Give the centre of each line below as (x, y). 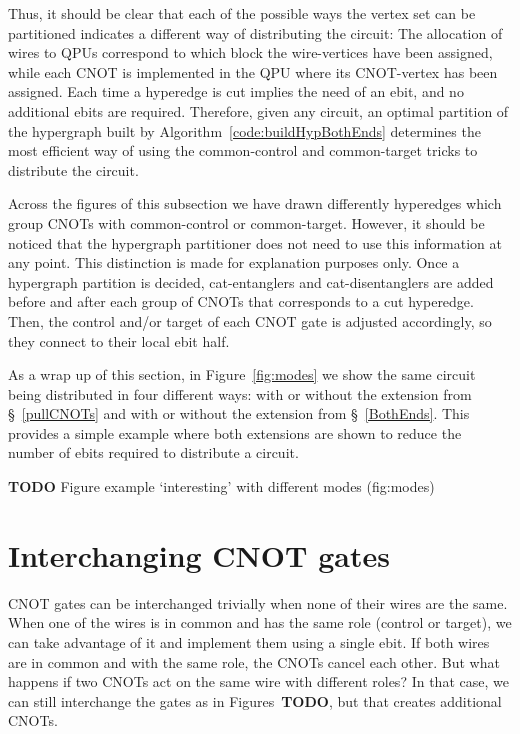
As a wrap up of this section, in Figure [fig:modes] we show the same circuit (242, 374)
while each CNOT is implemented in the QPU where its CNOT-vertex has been (253, 71)
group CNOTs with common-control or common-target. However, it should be (246, 222)
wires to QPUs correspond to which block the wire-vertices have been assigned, (250, 52)
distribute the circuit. (73, 169)
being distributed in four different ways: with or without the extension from (240, 393)
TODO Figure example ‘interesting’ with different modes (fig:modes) (221, 486)
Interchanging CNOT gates (199, 554)
